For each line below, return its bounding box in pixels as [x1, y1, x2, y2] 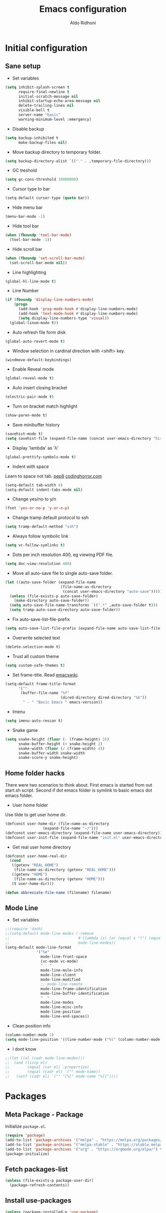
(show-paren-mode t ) [5, 413, 48, 418]
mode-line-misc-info [40, 1005, 83, 1010]
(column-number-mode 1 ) [5, 1032, 54, 1037]
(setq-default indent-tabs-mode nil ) [5, 487, 83, 492]
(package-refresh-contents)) [9, 1183, 70, 1188]
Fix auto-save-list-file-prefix [12, 616, 70, 622]
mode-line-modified [40, 977, 81, 982]
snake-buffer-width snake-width [18, 750, 85, 755]
